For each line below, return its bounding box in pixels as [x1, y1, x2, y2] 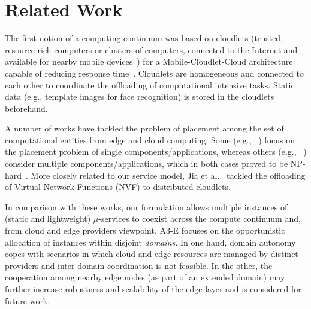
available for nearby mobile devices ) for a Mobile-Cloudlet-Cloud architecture [5, 55, 293, 68]
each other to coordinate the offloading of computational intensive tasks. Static [5, 78, 295, 91]
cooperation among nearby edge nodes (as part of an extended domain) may [5, 271, 285, 283]
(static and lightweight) [5, 212, 91, 225]
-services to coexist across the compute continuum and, [98, 212, 301, 225]
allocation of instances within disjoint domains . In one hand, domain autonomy [5, 235, 296, 248]
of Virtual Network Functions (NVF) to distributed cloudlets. [5, 180, 231, 193]
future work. [5, 294, 50, 307]
